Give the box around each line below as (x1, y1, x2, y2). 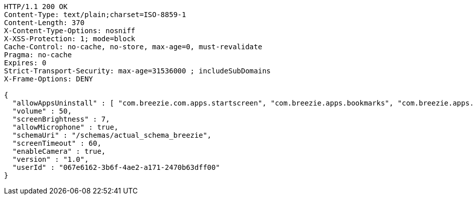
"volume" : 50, (12, 107, 72, 115)
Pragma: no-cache (4, 51, 72, 59)
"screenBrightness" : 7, (12, 115, 110, 123)
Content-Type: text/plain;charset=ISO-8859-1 (4, 11, 186, 19)
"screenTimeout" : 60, (12, 139, 101, 147)
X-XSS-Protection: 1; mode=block (4, 35, 136, 43)
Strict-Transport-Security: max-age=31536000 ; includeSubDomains (4, 67, 271, 75)
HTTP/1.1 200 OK (4, 3, 68, 11)
